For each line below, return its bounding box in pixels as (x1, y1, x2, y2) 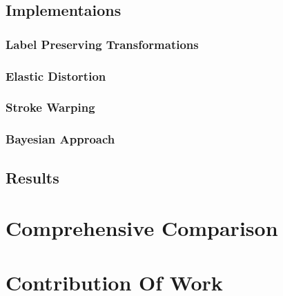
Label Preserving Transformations (6, 35, 199, 52)
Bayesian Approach (6, 130, 115, 148)
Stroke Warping (6, 99, 95, 116)
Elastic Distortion (6, 67, 106, 84)
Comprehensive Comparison (6, 214, 278, 242)
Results (6, 166, 59, 188)
